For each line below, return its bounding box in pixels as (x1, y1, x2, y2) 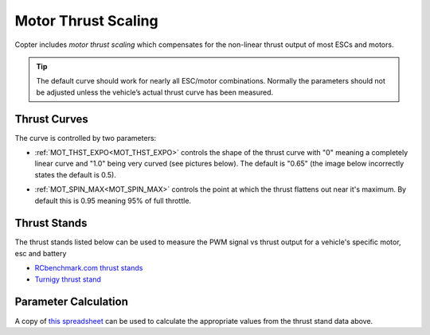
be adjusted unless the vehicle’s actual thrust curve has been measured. (36, 88, 274, 97)
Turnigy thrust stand (34, 275, 101, 284)
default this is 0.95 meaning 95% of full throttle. (34, 196, 191, 205)
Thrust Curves (14, 112, 89, 126)
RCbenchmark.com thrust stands (34, 263, 143, 273)
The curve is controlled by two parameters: (14, 133, 157, 142)
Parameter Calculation (14, 295, 129, 309)
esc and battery (14, 248, 67, 258)
